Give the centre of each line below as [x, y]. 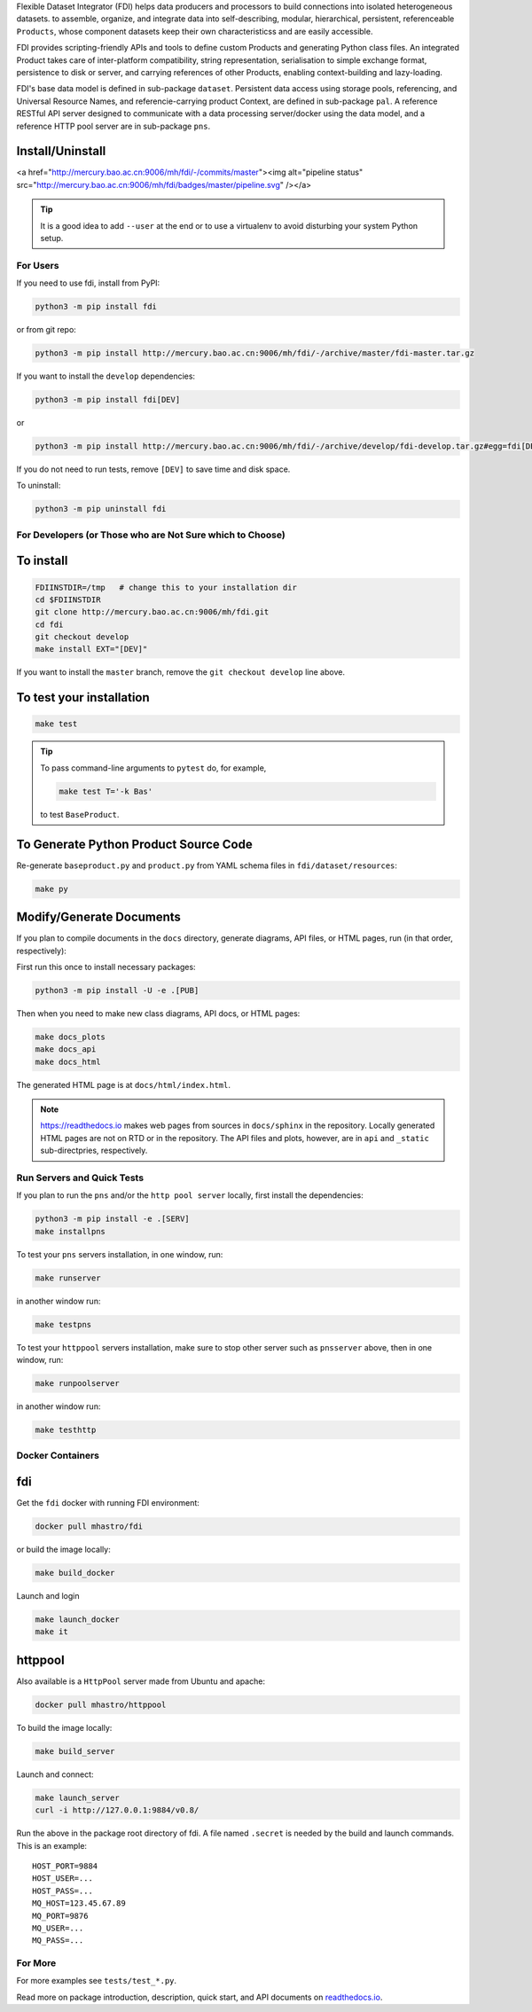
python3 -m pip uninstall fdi [101, 509]
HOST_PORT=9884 [65, 1866]
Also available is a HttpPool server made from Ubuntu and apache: [141, 1681]
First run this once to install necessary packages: [106, 967]
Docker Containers [58, 1456]
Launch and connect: [55, 1774]
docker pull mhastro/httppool [101, 1704]
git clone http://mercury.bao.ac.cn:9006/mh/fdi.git [152, 612]
